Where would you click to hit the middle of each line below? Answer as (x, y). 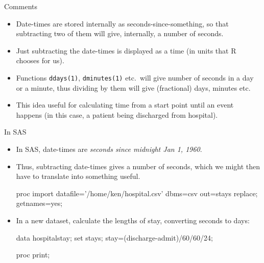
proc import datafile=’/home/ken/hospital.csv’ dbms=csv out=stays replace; (137, 193)
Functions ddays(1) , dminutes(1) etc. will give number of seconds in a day (135, 77)
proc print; (33, 255)
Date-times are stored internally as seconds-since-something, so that (122, 23)
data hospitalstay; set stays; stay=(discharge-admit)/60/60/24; (114, 237)
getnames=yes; (39, 203)
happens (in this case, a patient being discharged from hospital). (117, 114)
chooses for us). (40, 60)
